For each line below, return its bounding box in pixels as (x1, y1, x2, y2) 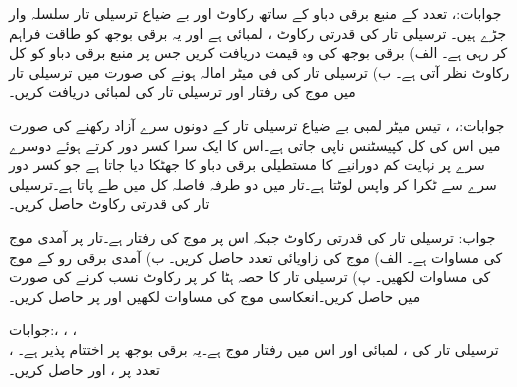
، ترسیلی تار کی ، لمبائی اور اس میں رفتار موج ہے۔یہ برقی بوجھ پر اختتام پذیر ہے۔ (9, 338, 499, 359)
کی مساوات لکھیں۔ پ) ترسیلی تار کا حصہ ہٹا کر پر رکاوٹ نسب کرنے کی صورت (9, 266, 491, 287)
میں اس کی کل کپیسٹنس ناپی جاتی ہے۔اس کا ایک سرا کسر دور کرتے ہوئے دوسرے (9, 134, 501, 155)
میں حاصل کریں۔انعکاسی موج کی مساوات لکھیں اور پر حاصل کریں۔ (9, 285, 421, 306)
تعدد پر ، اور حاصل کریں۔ (9, 358, 160, 379)
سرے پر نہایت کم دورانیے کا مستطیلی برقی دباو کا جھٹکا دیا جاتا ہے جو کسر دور (9, 154, 485, 175)
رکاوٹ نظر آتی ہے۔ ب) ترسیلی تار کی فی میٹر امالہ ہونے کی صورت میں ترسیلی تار (9, 61, 510, 82)
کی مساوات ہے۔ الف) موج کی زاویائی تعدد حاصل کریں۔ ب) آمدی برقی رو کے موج (9, 246, 503, 267)
